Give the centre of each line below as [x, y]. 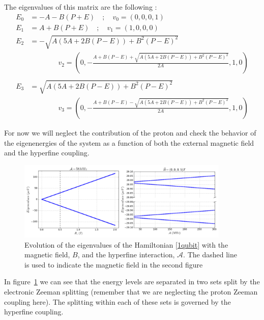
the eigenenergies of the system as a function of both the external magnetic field [129, 142]
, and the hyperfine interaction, [126, 255]
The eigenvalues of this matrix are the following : [81, 7]
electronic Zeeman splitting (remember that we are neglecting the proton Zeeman [131, 291]
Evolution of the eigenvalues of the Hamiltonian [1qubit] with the [126, 244]
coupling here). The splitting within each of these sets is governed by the [118, 301]
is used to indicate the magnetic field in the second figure [114, 264]
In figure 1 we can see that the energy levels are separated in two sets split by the [132, 282]
